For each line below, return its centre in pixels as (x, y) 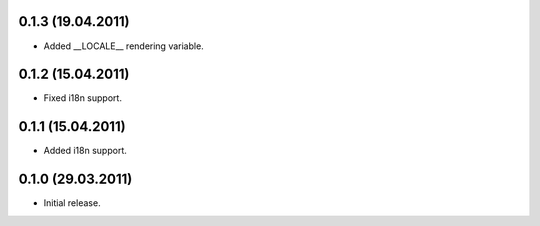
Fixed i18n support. (82, 98)
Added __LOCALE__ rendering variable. (123, 46)
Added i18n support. (85, 151)
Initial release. (72, 203)
